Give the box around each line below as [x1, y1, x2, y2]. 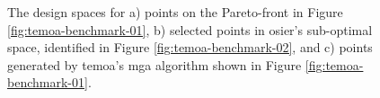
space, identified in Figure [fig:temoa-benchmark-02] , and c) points [7, 38, 373, 57]
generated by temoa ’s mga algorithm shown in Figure [7, 55, 302, 74]
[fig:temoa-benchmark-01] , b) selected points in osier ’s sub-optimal [7, 20, 373, 39]
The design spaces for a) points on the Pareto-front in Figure [7, 3, 343, 21]
